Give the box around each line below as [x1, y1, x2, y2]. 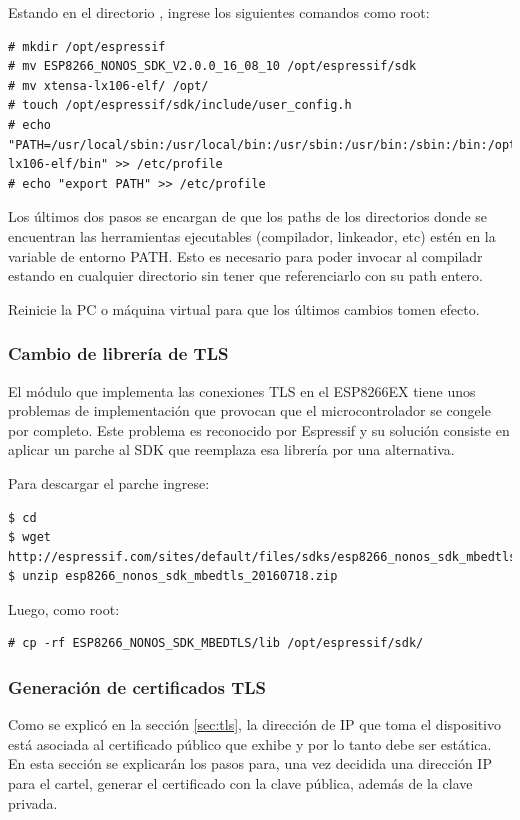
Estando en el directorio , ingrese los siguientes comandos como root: [8, 2, 430, 22]
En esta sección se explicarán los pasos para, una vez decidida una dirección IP [8, 753, 492, 774]
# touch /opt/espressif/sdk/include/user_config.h [8, 98, 352, 113]
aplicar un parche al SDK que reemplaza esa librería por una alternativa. [8, 439, 455, 460]
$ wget [8, 530, 51, 545]
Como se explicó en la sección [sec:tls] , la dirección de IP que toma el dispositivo [8, 714, 501, 735]
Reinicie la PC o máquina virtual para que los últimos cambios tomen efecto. [8, 298, 480, 319]
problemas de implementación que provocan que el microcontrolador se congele [8, 400, 491, 421]
